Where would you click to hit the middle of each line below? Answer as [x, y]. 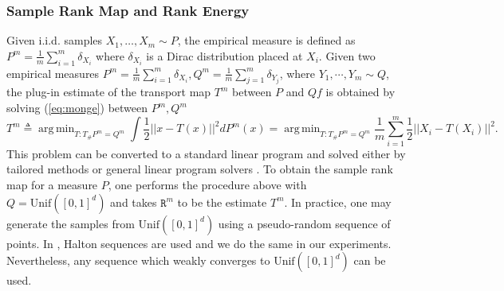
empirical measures [53, 73]
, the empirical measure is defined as [266, 40]
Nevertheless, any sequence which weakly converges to [138, 260]
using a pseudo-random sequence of [304, 223]
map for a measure [52, 184]
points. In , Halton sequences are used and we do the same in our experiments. [199, 243]
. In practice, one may [338, 202]
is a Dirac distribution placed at [224, 55]
